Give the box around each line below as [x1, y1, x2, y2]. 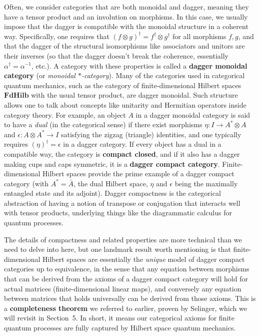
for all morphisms [172, 31, 226, 41]
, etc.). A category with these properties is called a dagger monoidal [31, 60, 247, 71]
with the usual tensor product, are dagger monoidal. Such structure [31, 90, 238, 100]
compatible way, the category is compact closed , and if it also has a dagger [4, 148, 240, 159]
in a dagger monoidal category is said [135, 109, 250, 120]
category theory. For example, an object [4, 109, 126, 120]
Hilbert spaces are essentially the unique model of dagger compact [42, 253, 245, 264]
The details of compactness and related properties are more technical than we [4, 234, 242, 244]
